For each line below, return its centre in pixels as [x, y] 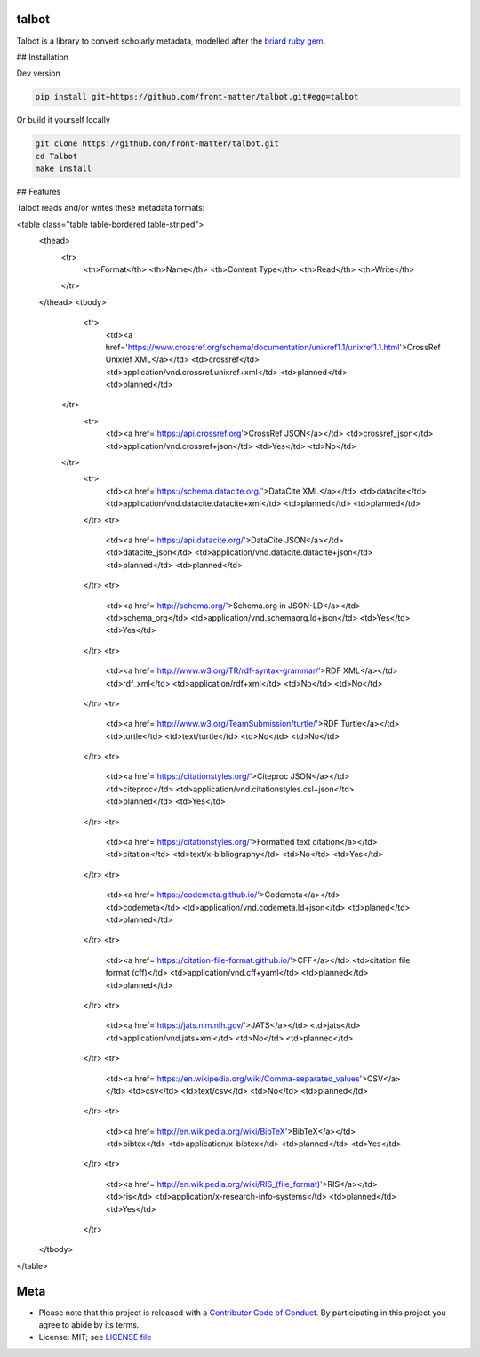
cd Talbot [56, 156]
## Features [39, 192]
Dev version [39, 73]
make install [64, 169]
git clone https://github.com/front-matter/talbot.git [157, 144]
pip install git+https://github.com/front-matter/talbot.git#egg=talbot [197, 97]
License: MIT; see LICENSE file [95, 1337]
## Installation [42, 57]
